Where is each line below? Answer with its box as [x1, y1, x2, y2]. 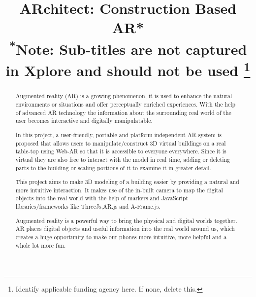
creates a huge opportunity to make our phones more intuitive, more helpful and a [15, 232, 227, 241]
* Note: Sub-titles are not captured [9, 37, 247, 59]
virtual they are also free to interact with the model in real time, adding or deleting [15, 155, 230, 163]
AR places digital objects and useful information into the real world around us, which [15, 224, 235, 233]
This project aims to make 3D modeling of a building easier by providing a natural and [15, 178, 239, 186]
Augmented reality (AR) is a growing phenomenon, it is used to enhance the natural [15, 92, 232, 100]
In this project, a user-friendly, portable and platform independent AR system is [15, 130, 222, 139]
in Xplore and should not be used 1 [5, 58, 251, 80]
